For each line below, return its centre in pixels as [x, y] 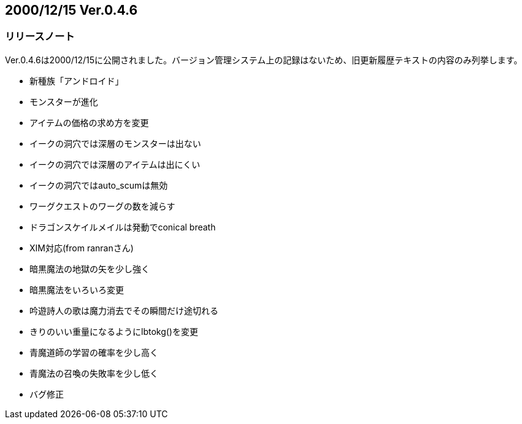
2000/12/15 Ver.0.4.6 [71, 10]
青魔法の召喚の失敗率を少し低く [94, 373]
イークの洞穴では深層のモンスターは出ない [115, 143]
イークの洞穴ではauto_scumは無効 [99, 185]
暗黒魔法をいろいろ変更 [77, 289]
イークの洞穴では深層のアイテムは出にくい [115, 164]
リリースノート [40, 37]
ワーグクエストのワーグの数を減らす [102, 206]
